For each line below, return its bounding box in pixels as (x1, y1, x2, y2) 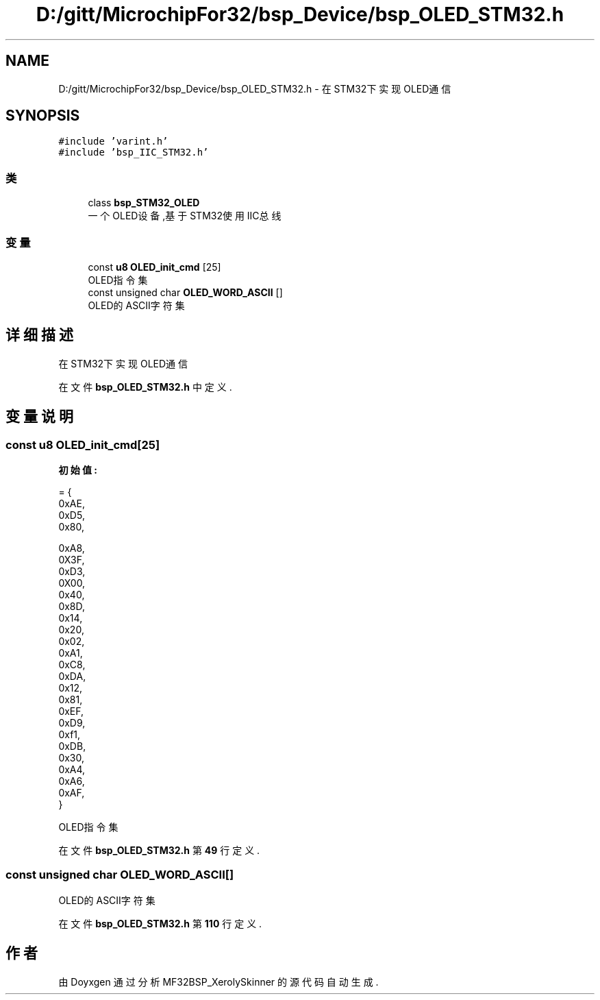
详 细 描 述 (5, 326, 73, 344)
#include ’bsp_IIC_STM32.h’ (58, 147, 209, 158)
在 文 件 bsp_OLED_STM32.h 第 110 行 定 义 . (58, 917, 262, 929)
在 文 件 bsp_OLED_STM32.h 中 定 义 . (58, 380, 232, 393)
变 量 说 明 (5, 408, 73, 426)
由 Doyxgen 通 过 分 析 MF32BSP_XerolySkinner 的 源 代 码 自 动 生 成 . (58, 975, 379, 988)
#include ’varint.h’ (58, 136, 168, 147)
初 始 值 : (58, 464, 98, 476)
